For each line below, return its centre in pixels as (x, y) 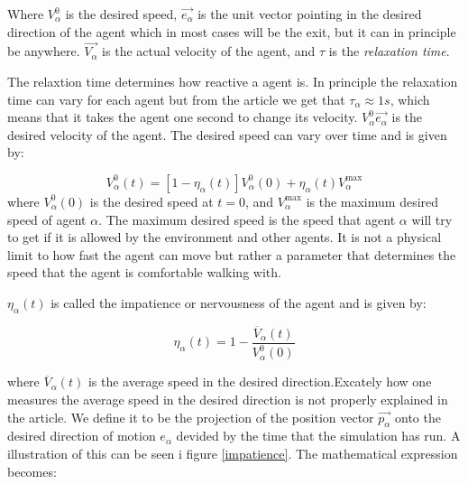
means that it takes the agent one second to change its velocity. (183, 117)
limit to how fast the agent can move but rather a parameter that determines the (232, 254)
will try (432, 219)
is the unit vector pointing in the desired (310, 14)
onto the (418, 417)
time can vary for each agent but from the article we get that (176, 99)
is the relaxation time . (389, 51)
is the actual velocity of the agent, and (209, 51)
